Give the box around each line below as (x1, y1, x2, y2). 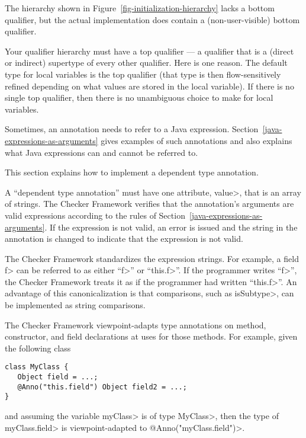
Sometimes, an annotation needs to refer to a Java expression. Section (5, 123, 259, 135)
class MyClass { (5, 363, 69, 372)
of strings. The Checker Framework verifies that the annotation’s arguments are (5, 197, 294, 210)
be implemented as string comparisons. (5, 299, 146, 311)
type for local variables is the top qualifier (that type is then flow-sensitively (5, 68, 281, 80)
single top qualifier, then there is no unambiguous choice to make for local (5, 91, 273, 104)
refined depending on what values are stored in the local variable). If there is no (5, 79, 294, 92)
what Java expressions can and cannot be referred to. (5, 146, 198, 158)
